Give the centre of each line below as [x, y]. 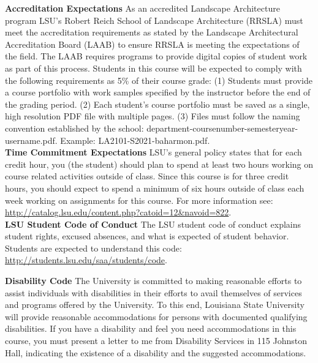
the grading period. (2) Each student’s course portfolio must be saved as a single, [157, 104]
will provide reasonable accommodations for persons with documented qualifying [156, 316]
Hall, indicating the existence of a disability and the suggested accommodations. [156, 352]
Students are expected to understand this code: [93, 248]
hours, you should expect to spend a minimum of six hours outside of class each [155, 188]
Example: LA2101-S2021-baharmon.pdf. [135, 140]
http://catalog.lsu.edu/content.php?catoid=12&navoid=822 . [118, 212]
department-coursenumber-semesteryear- [222, 128]
